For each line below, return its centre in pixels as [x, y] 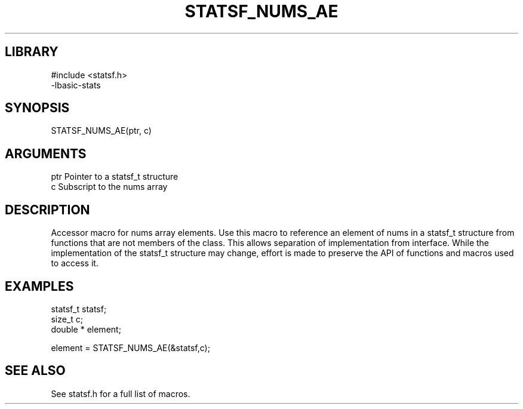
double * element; [86, 329]
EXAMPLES [39, 286]
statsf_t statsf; [79, 309]
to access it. [75, 263]
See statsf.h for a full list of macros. [121, 393]
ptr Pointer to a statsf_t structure [115, 177]
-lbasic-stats [76, 85]
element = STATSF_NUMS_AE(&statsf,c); [130, 348]
